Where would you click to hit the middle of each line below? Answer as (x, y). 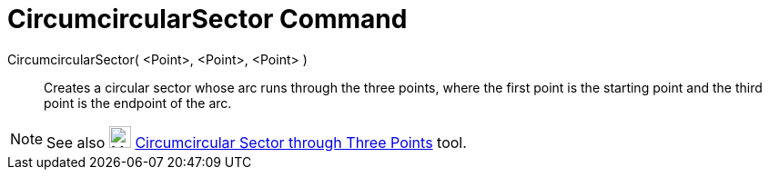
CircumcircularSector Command (207, 19)
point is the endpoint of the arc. (138, 103)
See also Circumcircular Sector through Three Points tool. (257, 142)
